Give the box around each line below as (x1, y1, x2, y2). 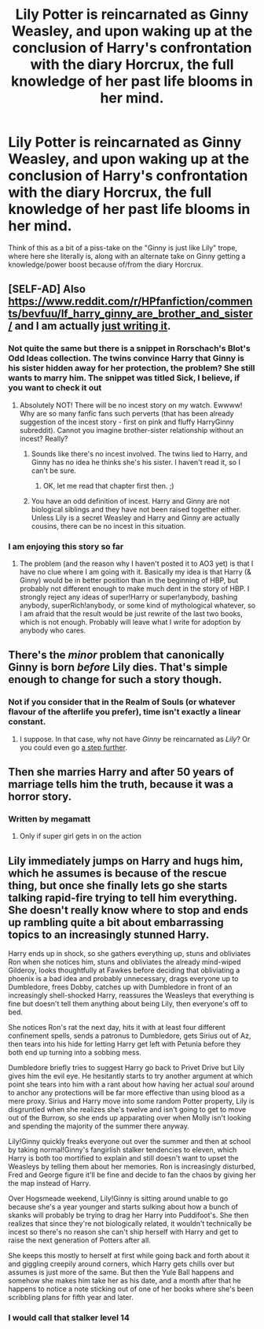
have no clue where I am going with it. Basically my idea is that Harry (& (19, 567, 251, 576)
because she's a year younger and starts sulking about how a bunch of (8, 1202, 238, 1212)
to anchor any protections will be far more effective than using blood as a (8, 1088, 245, 1098)
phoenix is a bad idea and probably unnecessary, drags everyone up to (8, 974, 239, 984)
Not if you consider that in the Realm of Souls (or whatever (8, 696, 236, 707)
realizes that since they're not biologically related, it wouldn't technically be (8, 1219, 252, 1228)
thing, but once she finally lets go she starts (8, 879, 228, 892)
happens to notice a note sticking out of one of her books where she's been (8, 1284, 254, 1294)
